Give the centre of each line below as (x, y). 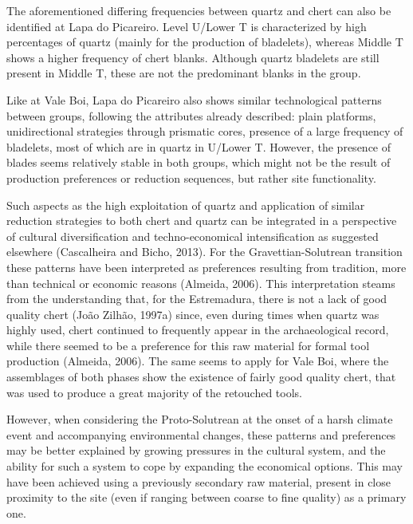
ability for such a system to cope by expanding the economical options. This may (205, 466)
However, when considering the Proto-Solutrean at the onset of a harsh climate (200, 419)
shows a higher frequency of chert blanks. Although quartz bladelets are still (193, 57)
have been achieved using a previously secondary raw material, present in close (199, 481)
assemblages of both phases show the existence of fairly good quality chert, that (201, 377)
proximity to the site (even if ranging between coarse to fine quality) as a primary (206, 497)
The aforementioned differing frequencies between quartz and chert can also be (199, 10)
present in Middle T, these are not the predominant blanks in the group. (184, 73)
